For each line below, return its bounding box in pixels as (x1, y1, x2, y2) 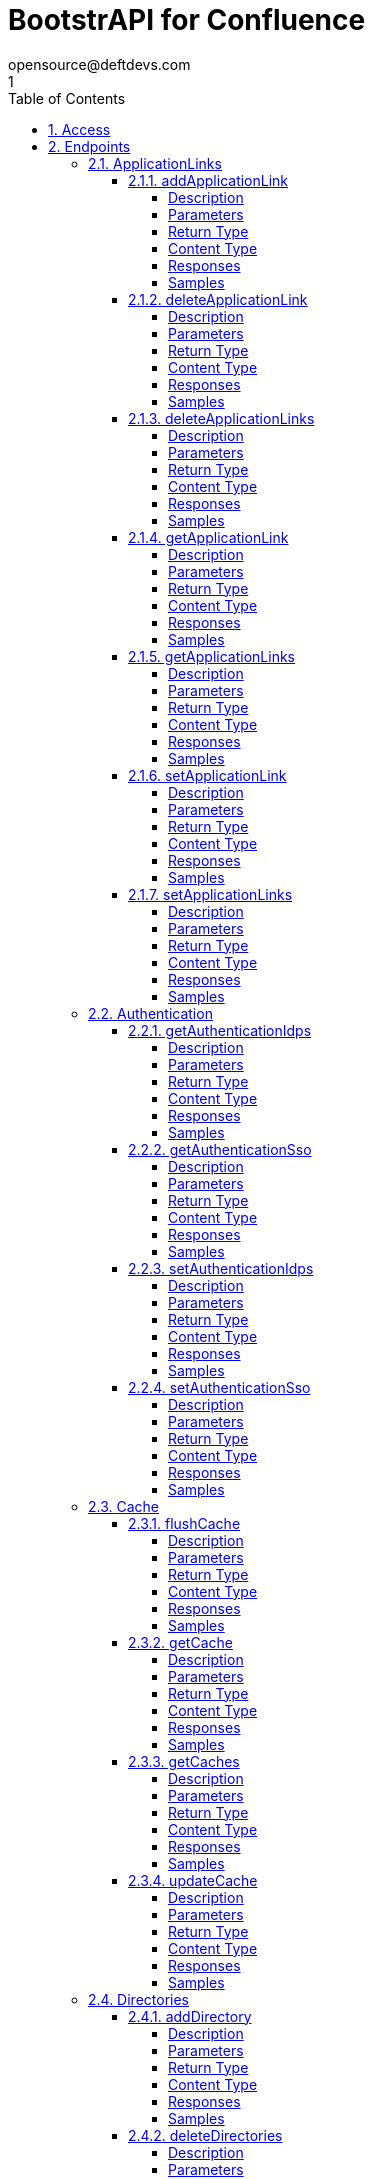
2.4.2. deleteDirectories (128, 2126, 283, 2144)
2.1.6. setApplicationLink (128, 766, 287, 784)
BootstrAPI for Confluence (8, 3, 366, 37)
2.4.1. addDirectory (128, 2007, 252, 2025)
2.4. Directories (88, 1990, 189, 2008)
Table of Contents (8, 89, 126, 107)
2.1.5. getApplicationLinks (128, 647, 295, 665)
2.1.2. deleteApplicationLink (128, 290, 308, 308)
